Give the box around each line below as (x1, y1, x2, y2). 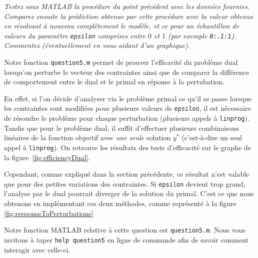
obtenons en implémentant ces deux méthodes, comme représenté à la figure (4, 198, 237, 209)
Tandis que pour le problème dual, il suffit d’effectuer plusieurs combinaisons (4, 122, 239, 133)
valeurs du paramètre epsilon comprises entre (4, 30, 145, 40)
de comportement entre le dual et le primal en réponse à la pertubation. (4, 76, 224, 87)
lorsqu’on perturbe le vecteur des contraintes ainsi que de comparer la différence (4, 66, 249, 77)
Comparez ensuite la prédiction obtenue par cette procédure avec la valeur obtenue (4, 10, 253, 21)
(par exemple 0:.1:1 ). (168, 30, 236, 40)
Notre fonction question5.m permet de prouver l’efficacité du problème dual (4, 57, 238, 67)
